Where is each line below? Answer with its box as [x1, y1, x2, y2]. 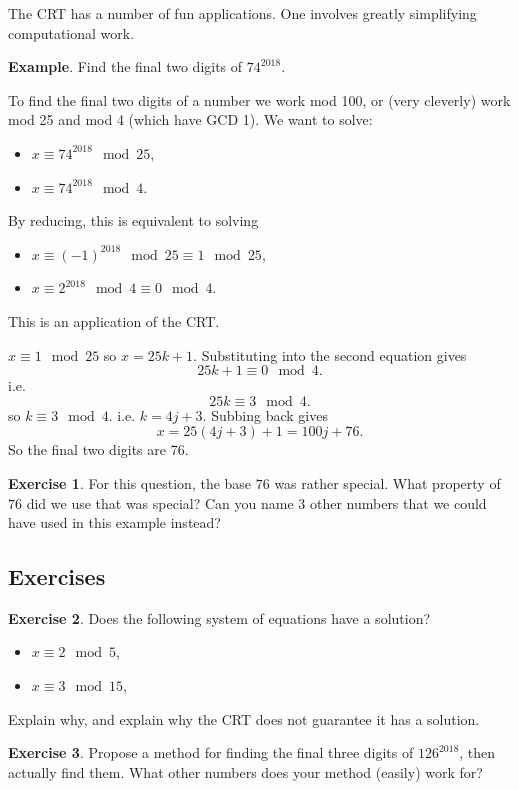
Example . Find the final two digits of [8, 56, 243, 77]
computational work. [8, 22, 135, 43]
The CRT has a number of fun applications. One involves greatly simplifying [8, 3, 477, 23]
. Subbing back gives [202, 404, 328, 425]
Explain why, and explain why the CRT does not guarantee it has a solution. [8, 708, 480, 729]
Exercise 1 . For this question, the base [8, 472, 252, 493]
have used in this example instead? [8, 512, 221, 533]
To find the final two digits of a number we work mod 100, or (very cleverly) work [8, 89, 511, 110]
